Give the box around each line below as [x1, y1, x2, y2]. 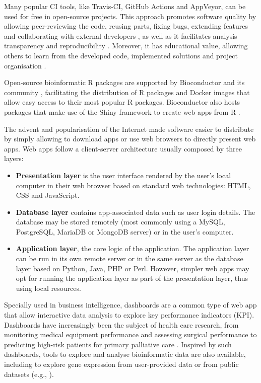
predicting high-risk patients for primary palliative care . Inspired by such [4, 339, 232, 349]
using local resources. [16, 282, 81, 293]
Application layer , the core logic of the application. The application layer [16, 243, 249, 254]
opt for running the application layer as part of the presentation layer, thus [16, 273, 248, 283]
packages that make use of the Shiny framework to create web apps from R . [4, 106, 240, 117]
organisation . [4, 60, 46, 70]
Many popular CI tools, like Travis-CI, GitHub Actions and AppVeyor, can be [4, 1, 246, 11]
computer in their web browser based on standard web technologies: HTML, [16, 180, 251, 190]
